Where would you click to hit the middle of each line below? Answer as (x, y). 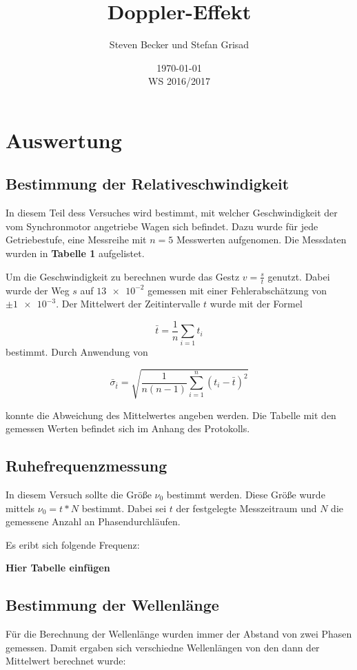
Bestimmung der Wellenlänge (112, 605)
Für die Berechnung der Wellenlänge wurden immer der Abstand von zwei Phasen (179, 634)
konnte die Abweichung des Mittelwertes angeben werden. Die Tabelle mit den (171, 415)
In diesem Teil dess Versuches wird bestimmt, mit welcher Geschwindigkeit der (172, 213)
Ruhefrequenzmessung (86, 466)
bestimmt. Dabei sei (124, 508)
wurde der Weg (38, 290)
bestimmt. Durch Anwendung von (77, 352)
